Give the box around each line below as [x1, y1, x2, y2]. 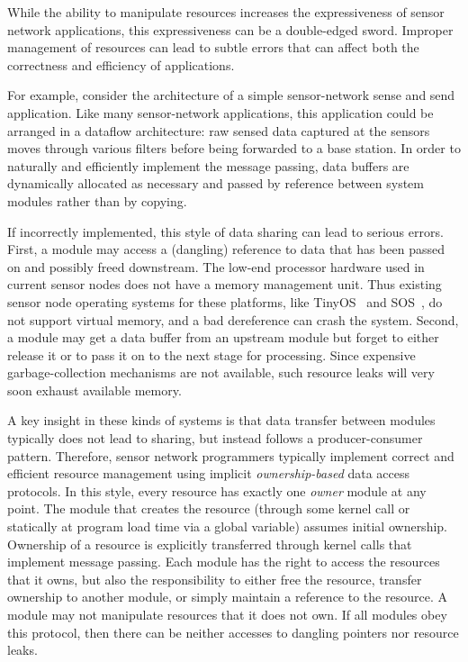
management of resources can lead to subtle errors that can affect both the [7, 38, 419, 57]
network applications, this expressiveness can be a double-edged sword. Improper [7, 20, 454, 39]
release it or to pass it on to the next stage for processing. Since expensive [7, 345, 416, 364]
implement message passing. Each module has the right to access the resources [7, 552, 440, 571]
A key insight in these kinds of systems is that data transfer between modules [7, 411, 436, 430]
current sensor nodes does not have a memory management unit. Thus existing [7, 275, 442, 294]
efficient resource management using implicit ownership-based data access [7, 464, 410, 483]
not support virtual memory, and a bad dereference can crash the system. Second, [7, 310, 459, 329]
